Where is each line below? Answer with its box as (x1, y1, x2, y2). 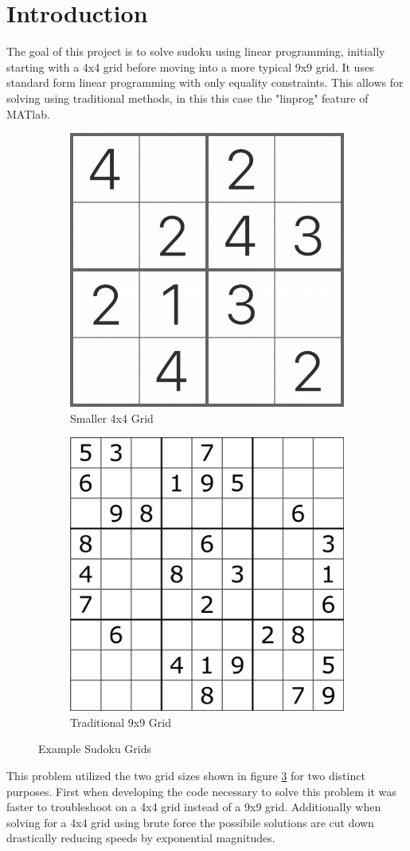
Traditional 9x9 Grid (70, 713, 171, 730)
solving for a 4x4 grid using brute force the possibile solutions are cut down (6, 814, 374, 830)
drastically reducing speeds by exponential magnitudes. (6, 830, 275, 846)
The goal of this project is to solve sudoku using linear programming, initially (6, 43, 385, 60)
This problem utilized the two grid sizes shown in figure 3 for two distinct (6, 767, 365, 784)
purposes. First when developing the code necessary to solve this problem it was (6, 783, 396, 799)
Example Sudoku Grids (38, 740, 152, 757)
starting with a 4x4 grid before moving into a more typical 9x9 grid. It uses (6, 58, 374, 75)
